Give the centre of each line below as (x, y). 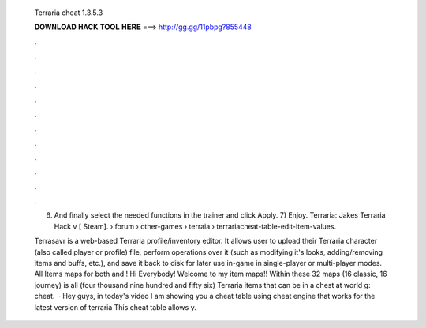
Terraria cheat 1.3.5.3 (69, 13)
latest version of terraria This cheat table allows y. (115, 307)
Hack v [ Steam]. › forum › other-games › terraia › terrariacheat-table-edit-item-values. (195, 226)
